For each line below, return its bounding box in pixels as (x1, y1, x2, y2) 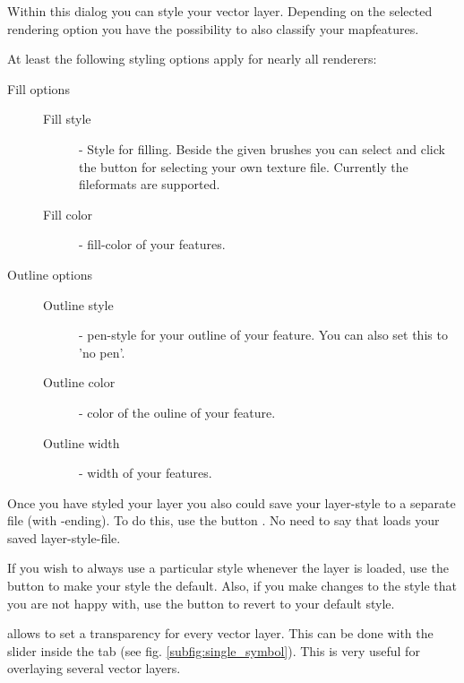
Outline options (7, 264, 92, 283)
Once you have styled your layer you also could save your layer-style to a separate (7, 493, 456, 512)
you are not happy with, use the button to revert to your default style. (7, 593, 395, 612)
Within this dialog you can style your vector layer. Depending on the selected (7, 2, 433, 20)
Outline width (43, 433, 120, 452)
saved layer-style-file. (7, 528, 121, 547)
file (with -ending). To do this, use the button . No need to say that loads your (7, 511, 440, 530)
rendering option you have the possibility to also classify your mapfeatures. (7, 19, 419, 38)
